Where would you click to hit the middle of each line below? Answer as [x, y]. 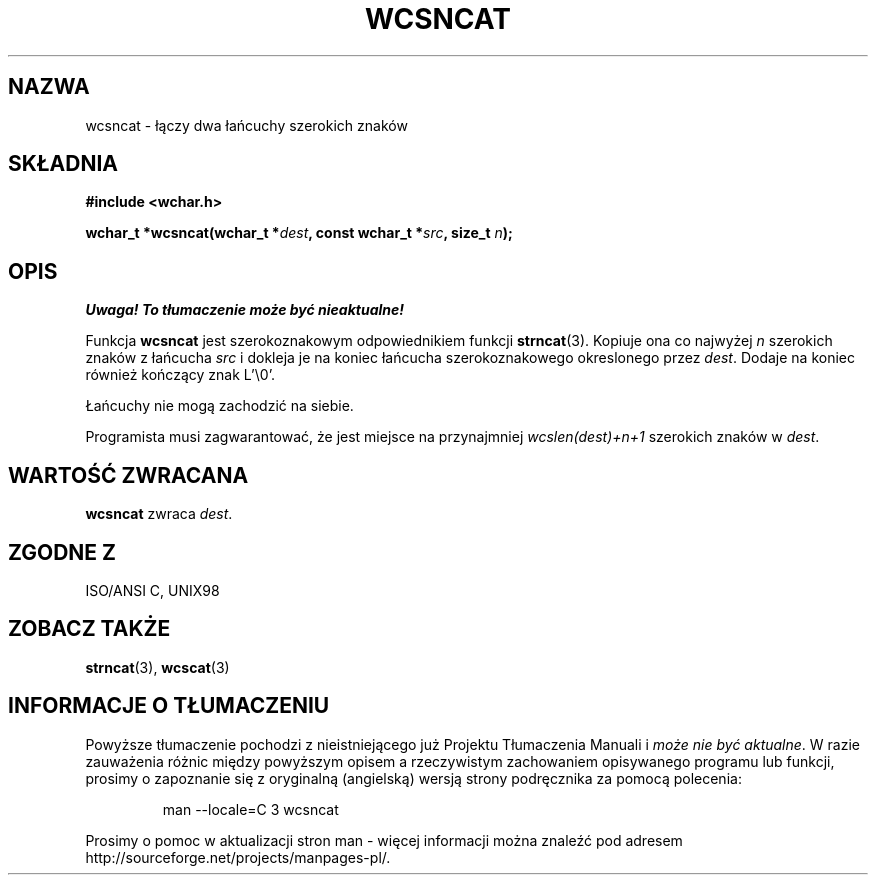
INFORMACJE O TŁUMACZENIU [169, 706]
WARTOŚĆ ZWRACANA [128, 475]
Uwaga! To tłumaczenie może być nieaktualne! [245, 310]
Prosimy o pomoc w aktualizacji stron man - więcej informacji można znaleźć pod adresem [384, 840]
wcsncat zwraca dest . [159, 514]
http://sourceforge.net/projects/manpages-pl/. [238, 857]
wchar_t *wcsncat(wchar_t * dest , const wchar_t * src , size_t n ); [299, 233]
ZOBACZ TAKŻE [89, 629]
